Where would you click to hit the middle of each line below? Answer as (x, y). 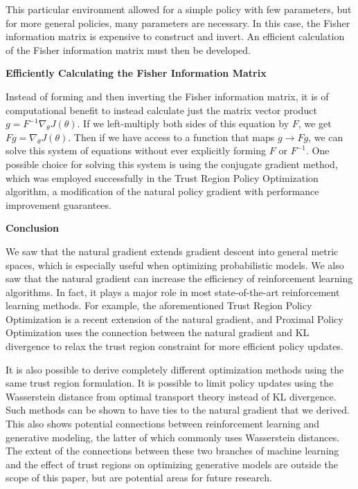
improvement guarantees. (59, 204)
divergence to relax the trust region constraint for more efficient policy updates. (174, 346)
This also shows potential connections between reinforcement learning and (163, 424)
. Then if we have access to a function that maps (171, 137)
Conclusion (33, 228)
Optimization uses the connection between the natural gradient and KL (158, 332)
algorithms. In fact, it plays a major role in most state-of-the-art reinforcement (173, 292)
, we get (315, 123)
